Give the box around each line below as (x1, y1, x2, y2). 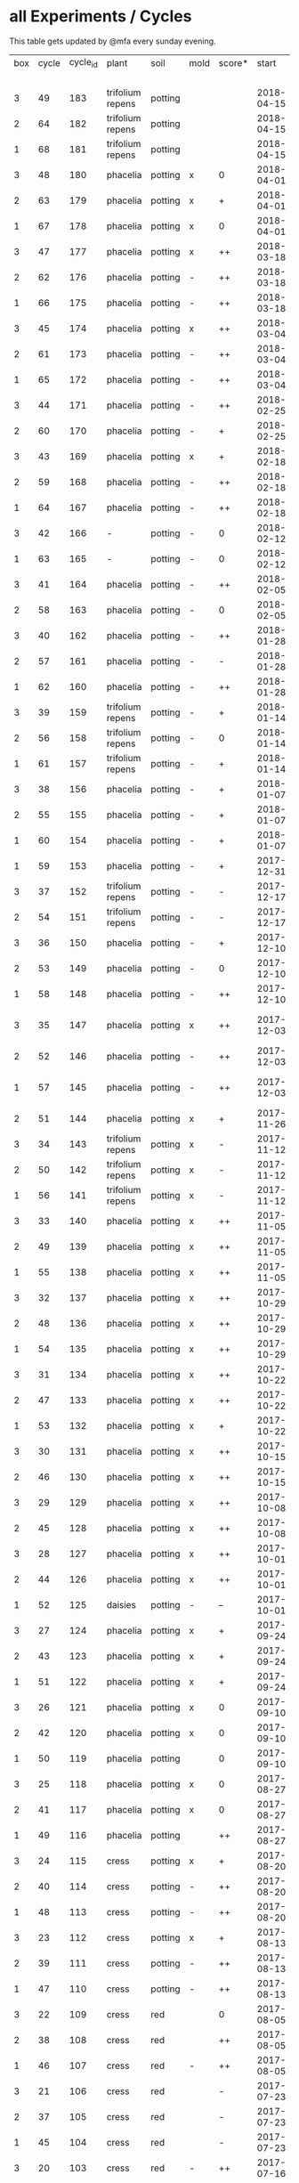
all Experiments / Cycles (9, 6, 192, 27)
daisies (106, 1599, 136, 1611)
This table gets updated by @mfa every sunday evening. (9, 36, 216, 46)
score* (218, 56, 249, 69)
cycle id (69, 55, 98, 70)
